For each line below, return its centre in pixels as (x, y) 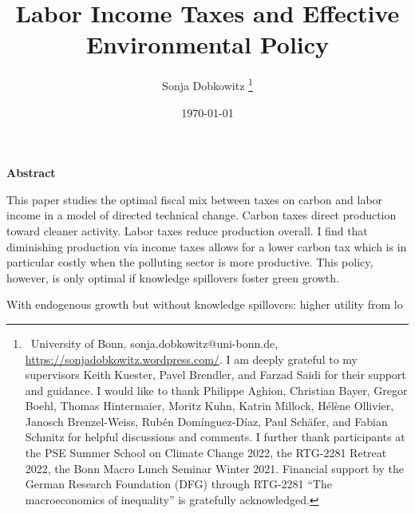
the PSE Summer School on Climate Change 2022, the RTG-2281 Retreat (206, 453)
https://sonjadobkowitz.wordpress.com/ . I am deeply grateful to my (191, 359)
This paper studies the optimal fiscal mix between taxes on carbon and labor (195, 199)
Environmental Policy (207, 44)
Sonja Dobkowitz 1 (207, 84)
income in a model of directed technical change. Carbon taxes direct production (202, 215)
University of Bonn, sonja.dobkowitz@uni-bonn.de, (154, 343)
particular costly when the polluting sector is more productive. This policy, (190, 262)
